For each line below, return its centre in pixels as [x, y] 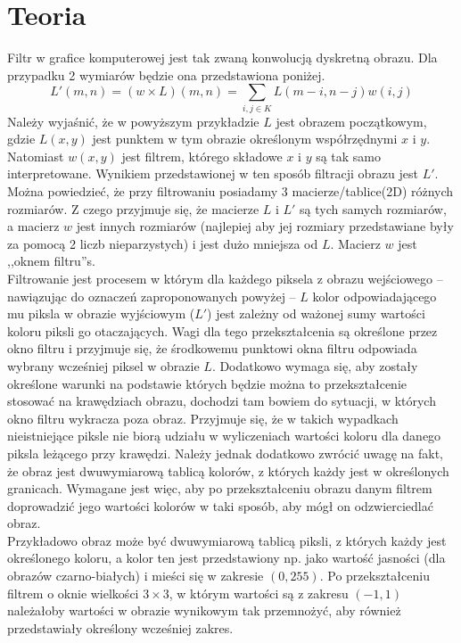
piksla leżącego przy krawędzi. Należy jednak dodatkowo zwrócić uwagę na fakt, [225, 453]
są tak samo [349, 156]
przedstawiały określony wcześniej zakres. [120, 627]
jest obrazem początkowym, [351, 121]
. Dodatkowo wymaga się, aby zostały [315, 365]
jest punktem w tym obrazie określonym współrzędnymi [245, 139]
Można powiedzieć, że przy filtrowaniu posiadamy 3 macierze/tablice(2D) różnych [230, 191]
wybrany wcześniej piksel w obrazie [103, 365]
